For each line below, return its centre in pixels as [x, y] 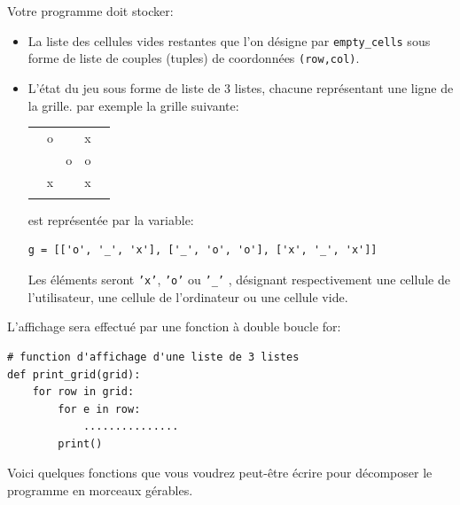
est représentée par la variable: [111, 219]
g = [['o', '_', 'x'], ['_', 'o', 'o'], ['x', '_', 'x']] [203, 250]
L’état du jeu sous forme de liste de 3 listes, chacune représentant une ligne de [241, 87]
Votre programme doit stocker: [90, 11]
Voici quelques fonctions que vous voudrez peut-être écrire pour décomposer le [220, 473]
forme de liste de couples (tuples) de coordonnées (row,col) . [194, 58]
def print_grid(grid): [74, 374]
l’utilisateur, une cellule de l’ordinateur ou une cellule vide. [188, 296]
